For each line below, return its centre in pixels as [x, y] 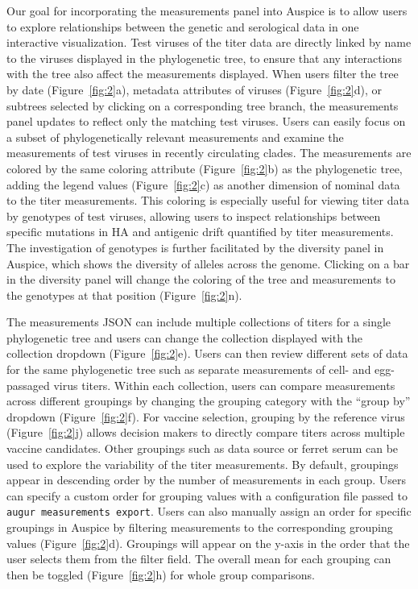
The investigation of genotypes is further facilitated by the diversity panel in [195, 247]
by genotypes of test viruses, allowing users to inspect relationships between [194, 216]
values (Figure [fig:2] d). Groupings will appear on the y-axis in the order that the [208, 543]
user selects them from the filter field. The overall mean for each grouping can [199, 559]
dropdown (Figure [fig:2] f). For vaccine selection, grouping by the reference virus [206, 416]
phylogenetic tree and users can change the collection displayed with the [185, 337]
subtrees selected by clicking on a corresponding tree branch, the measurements [203, 105]
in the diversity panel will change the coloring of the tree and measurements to [201, 279]
